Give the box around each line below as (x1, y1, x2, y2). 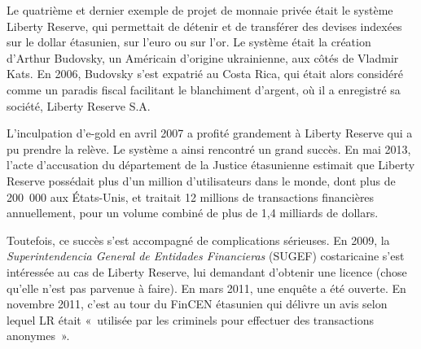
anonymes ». (7, 327, 70, 344)
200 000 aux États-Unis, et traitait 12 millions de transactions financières (7, 188, 375, 205)
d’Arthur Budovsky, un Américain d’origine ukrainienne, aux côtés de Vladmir (7, 49, 399, 66)
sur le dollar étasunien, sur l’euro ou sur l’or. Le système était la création (7, 33, 371, 50)
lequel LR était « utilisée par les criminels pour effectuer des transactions (7, 311, 374, 328)
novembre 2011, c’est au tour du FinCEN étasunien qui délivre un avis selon (7, 295, 388, 312)
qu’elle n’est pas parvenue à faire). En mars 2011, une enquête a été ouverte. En (7, 279, 406, 296)
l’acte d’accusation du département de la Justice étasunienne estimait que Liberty (7, 156, 415, 173)
